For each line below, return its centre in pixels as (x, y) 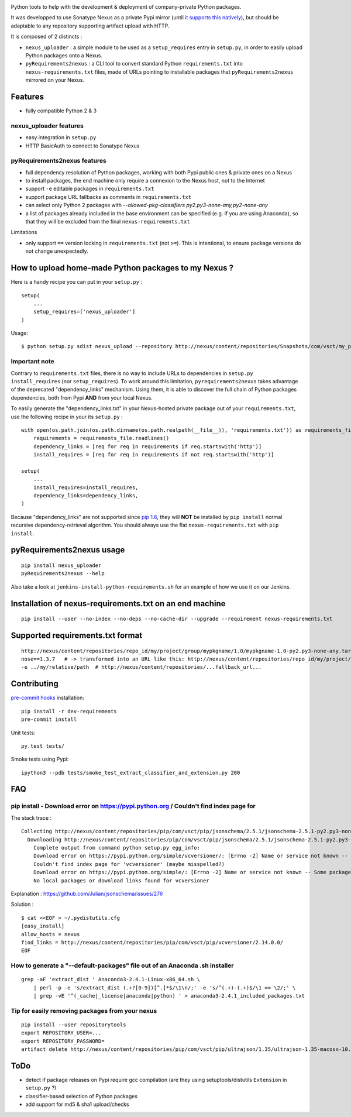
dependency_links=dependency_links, (86, 496)
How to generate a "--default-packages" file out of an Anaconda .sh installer (122, 965)
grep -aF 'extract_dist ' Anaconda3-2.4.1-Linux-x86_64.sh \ (111, 979)
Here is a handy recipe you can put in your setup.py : (77, 282)
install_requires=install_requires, (86, 487)
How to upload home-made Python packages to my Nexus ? (122, 268)
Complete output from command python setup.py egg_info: (116, 848)
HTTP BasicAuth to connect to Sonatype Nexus (82, 146)
